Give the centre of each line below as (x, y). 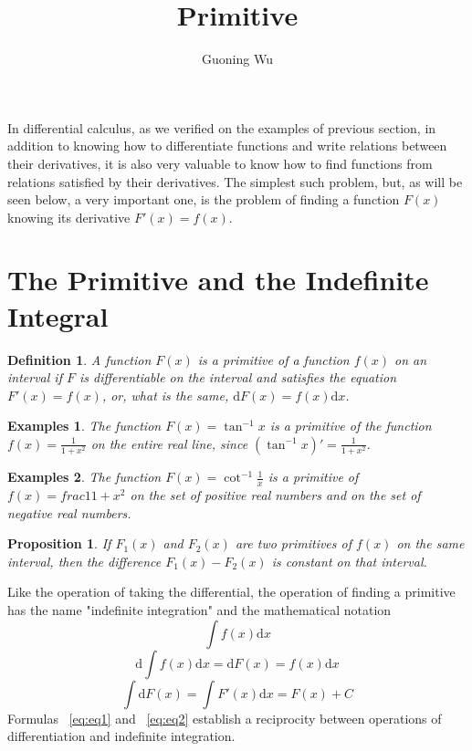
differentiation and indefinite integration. (121, 736)
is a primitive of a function (273, 359)
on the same (430, 543)
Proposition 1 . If (59, 543)
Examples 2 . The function (84, 477)
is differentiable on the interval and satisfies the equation (238, 377)
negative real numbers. (69, 512)
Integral (58, 315)
